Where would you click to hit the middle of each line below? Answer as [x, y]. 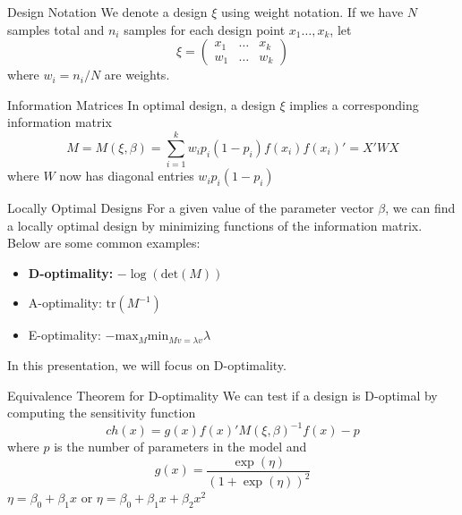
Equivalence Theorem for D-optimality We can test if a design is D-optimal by [222, 395]
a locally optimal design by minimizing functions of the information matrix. [215, 225]
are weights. [137, 75]
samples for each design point [205, 29]
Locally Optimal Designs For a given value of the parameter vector [191, 208]
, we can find [420, 208]
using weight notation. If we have [312, 12]
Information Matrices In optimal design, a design [141, 104]
